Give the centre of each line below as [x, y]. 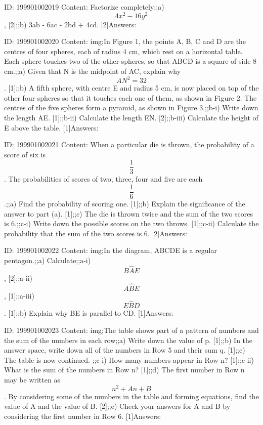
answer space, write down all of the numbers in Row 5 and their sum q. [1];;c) [125, 350]
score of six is [25, 154]
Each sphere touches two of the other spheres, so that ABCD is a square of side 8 [130, 61]
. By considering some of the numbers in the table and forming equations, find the [131, 396]
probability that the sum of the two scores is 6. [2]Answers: [96, 233]
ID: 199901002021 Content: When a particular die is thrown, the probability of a [129, 144]
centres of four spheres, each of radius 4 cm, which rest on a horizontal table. [123, 51]
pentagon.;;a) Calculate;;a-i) [48, 260]
